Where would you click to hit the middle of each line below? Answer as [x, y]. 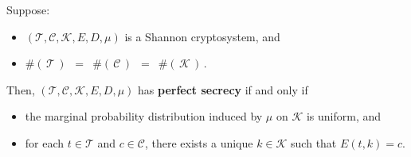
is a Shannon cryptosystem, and [202, 36]
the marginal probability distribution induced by [144, 116]
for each [45, 142]
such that [314, 142]
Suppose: [28, 10]
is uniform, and [344, 116]
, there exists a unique [199, 142]
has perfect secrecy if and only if [223, 89]
